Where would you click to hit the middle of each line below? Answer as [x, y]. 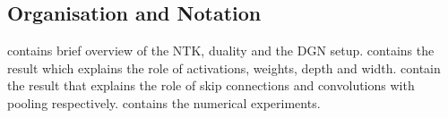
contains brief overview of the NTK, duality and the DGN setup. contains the [221, 51]
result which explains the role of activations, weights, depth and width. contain [224, 67]
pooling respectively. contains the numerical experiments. [164, 102]
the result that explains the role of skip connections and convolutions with [211, 85]
